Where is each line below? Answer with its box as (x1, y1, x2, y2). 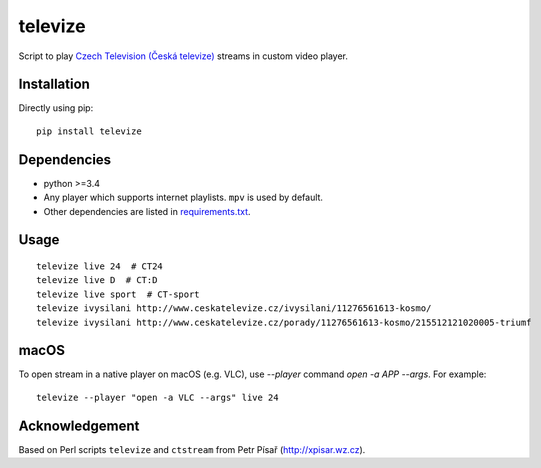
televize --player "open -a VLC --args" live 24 (36, 391, 279, 403)
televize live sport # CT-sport (36, 288, 200, 300)
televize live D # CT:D (36, 275, 158, 286)
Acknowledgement (18, 417, 140, 434)
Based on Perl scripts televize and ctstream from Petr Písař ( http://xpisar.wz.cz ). (18, 443, 366, 455)
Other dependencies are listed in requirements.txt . (43, 205, 251, 217)
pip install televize (36, 125, 142, 137)
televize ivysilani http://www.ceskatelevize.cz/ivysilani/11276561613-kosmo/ (36, 303, 432, 314)
